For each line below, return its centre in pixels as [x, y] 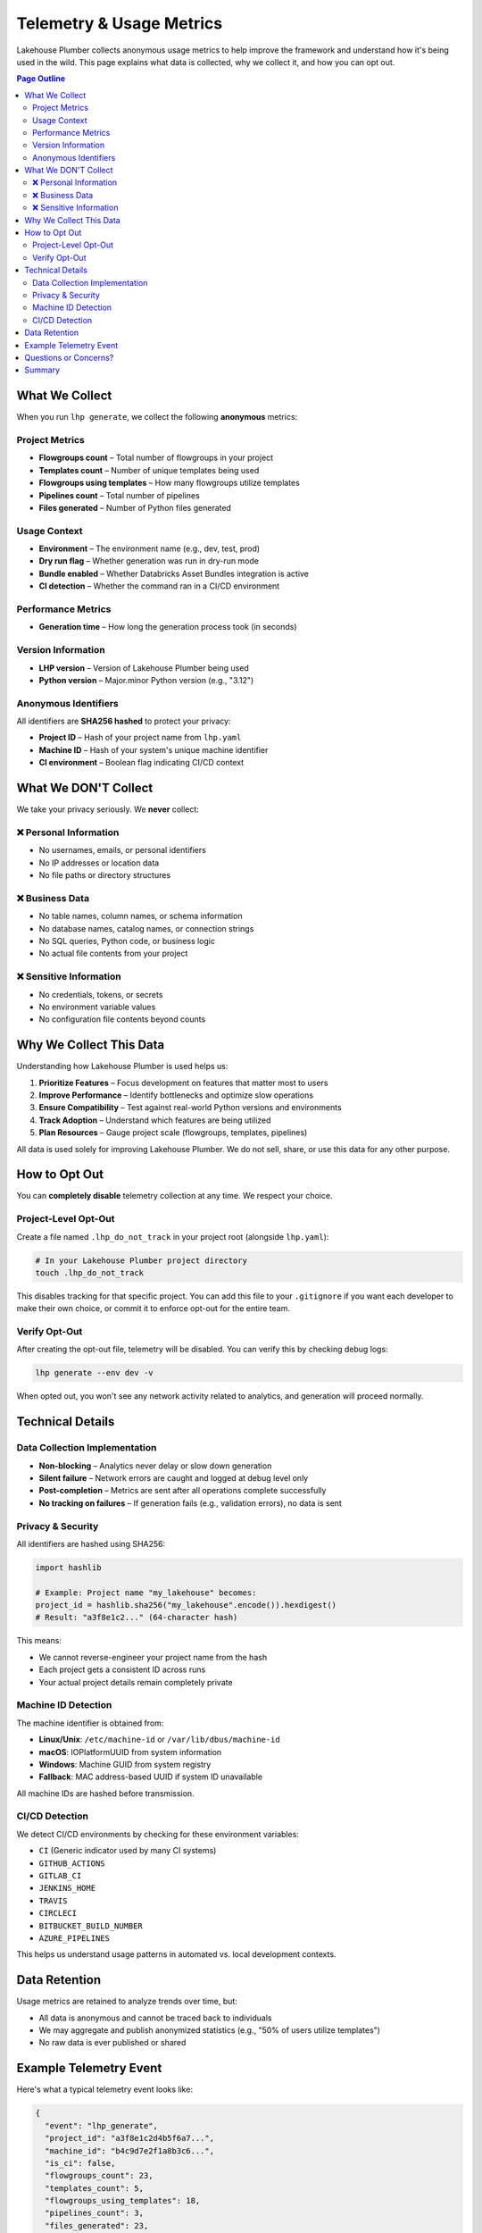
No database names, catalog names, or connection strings [146, 928]
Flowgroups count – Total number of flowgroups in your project [156, 458]
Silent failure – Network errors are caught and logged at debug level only [174, 1477]
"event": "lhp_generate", [101, 2125]
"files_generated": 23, [97, 2225]
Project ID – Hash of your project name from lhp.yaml [140, 738]
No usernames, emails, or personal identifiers [123, 850]
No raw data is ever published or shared [112, 2043]
